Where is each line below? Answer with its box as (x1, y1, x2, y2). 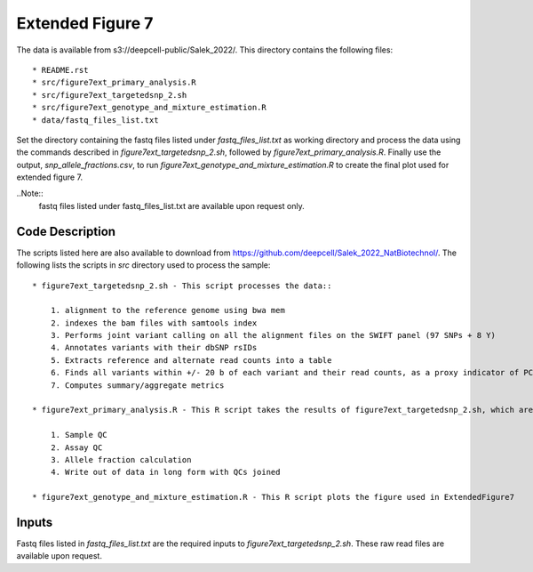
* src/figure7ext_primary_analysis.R (32, 77, 197, 88)
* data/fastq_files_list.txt (32, 115, 159, 125)
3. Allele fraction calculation (50, 455, 192, 464)
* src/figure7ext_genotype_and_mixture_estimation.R (32, 102, 266, 113)
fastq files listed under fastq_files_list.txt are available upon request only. (38, 200, 306, 211)
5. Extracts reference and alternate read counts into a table (50, 355, 332, 365)
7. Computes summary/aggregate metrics (50, 380, 225, 391)
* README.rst (32, 65, 89, 75)
